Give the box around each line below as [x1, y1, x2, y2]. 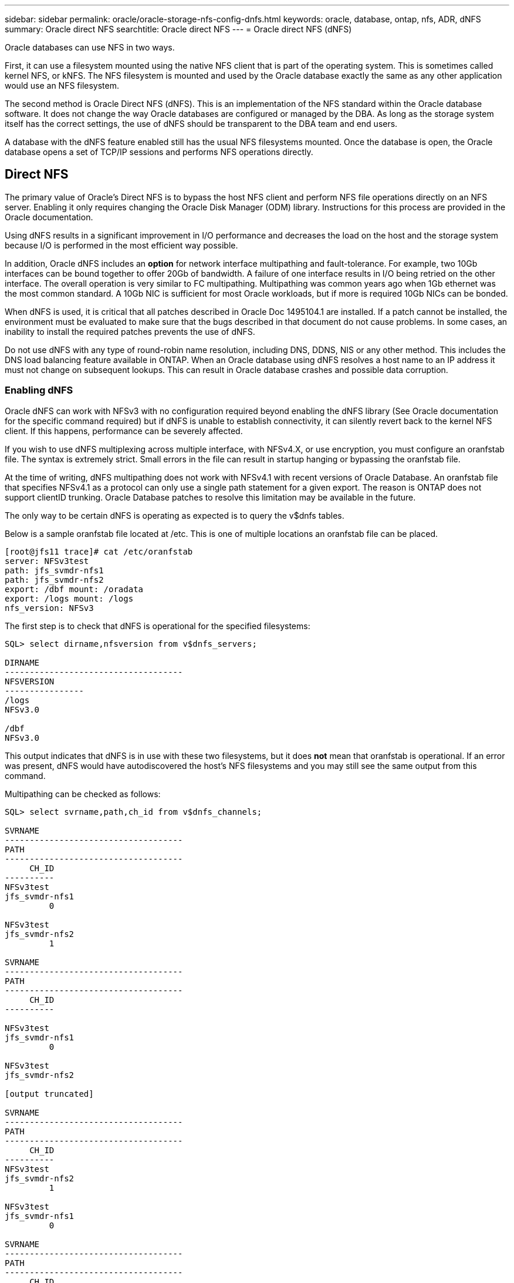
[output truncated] [5, 1089, 94, 1099]
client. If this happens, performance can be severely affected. [5, 425, 243, 436]
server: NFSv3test [5, 556, 89, 566]
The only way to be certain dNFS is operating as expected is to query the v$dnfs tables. [5, 510, 344, 520]
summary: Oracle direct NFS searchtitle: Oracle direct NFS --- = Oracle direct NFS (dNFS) [5, 24, 352, 34]
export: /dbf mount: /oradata [5, 584, 144, 594]
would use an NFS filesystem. [5, 80, 120, 90]
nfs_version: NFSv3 [5, 603, 94, 613]
